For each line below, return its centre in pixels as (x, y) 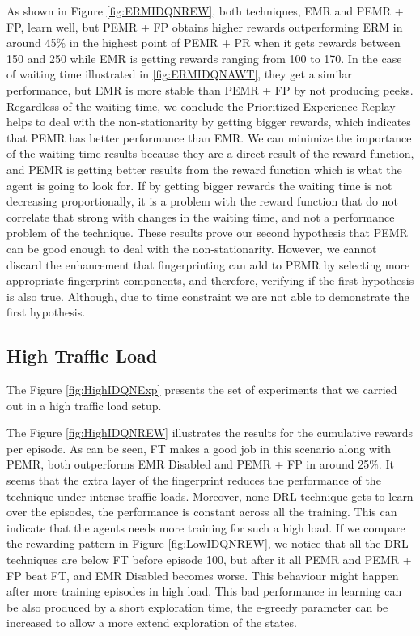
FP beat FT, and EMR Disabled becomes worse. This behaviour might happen (203, 575)
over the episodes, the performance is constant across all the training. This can (202, 512)
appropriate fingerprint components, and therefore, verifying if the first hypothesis (210, 280)
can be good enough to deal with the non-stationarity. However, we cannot (192, 248)
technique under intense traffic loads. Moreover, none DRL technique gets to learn (210, 496)
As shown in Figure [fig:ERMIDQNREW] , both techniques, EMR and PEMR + (205, 11)
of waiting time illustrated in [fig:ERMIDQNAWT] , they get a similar (179, 74)
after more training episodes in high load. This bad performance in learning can (204, 591)
